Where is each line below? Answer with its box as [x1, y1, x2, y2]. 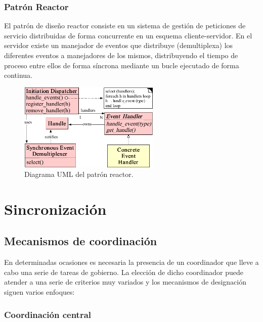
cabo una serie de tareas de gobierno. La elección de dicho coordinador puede [4, 266, 244, 277]
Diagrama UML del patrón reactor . [24, 169, 134, 179]
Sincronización [4, 198, 107, 219]
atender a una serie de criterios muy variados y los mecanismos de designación [4, 277, 247, 287]
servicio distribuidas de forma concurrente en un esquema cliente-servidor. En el [4, 30, 252, 40]
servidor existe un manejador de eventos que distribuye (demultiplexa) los [4, 40, 233, 51]
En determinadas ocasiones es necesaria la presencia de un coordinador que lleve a [4, 257, 259, 267]
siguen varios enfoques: [4, 287, 75, 297]
